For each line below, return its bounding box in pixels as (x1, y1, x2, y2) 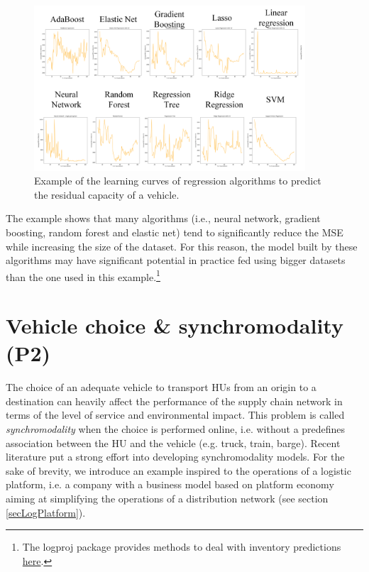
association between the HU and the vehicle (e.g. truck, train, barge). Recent (6, 435, 341, 450)
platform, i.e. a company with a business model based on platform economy (6, 477, 334, 492)
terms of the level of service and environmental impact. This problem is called (6, 407, 345, 422)
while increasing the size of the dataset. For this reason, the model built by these (6, 238, 358, 253)
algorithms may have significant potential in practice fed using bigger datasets (6, 253, 346, 268)
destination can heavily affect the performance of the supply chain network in (6, 393, 343, 408)
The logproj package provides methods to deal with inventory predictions (22, 539, 341, 554)
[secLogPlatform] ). (6, 505, 86, 519)
